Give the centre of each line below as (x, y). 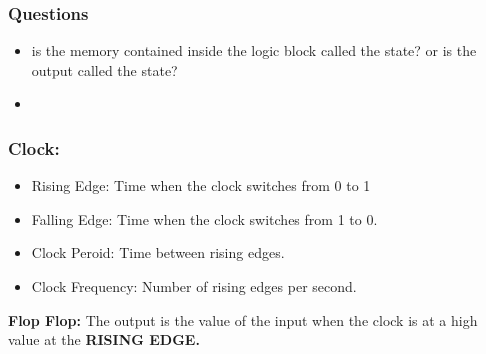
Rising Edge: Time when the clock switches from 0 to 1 (201, 185)
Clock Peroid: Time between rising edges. (158, 252)
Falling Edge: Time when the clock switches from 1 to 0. (204, 218)
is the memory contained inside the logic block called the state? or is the (254, 50)
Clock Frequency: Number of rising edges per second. (194, 286)
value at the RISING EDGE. (104, 339)
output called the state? (104, 69)
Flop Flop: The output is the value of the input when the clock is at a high (243, 319)
